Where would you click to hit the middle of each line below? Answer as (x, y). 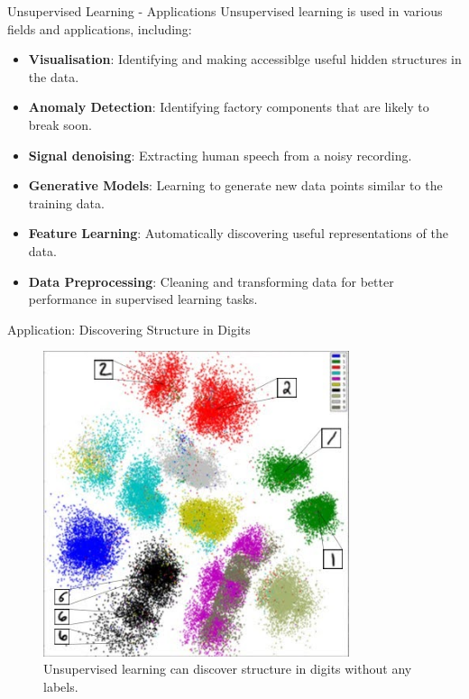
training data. (66, 202)
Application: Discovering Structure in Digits (129, 329)
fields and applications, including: (100, 28)
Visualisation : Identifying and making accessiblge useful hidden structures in (245, 59)
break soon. (60, 124)
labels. (61, 686)
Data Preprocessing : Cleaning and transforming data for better (211, 281)
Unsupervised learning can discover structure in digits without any (228, 669)
